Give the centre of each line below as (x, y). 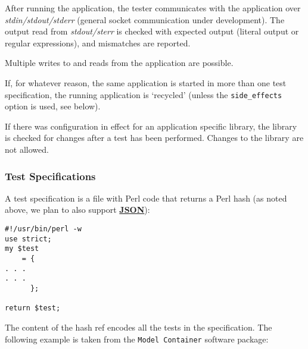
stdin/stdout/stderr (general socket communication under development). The (145, 19)
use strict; (28, 239)
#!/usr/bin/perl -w (43, 229)
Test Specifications (50, 176)
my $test (22, 249)
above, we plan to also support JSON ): (77, 210)
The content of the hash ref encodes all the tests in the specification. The (139, 327)
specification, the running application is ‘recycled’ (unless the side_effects (144, 94)
